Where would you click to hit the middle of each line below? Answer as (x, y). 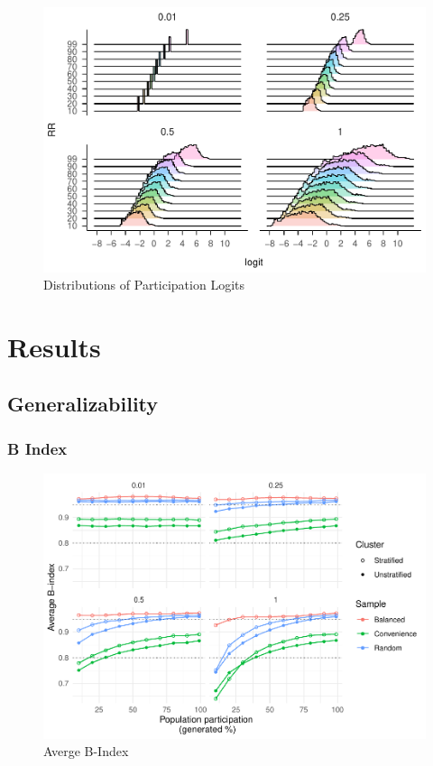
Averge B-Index (86, 751)
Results (54, 346)
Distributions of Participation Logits (144, 285)
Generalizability (83, 404)
